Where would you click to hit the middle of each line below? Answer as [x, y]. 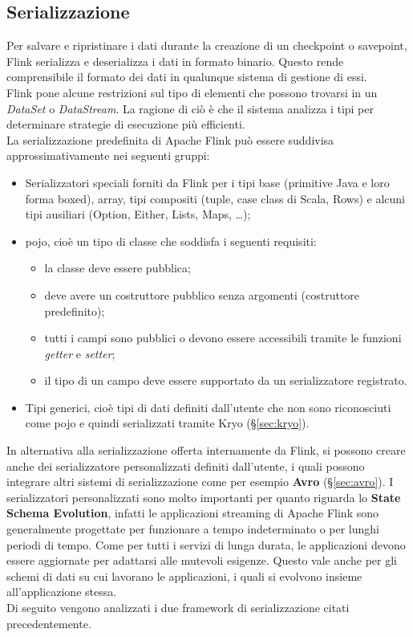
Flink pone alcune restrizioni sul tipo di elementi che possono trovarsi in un [192, 92]
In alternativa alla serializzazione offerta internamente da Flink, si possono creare [206, 450]
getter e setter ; [80, 353]
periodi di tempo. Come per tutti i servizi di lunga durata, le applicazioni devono [206, 544]
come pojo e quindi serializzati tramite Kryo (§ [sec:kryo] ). [167, 423]
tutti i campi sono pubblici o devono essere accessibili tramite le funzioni [223, 338]
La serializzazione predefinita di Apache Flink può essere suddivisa [170, 139]
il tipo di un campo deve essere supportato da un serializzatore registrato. [226, 380]
